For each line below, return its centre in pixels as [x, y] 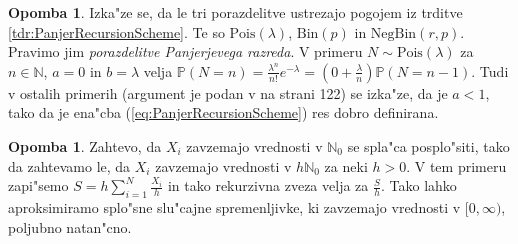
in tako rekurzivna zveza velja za [268, 185]
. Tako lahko [418, 185]
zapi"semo [38, 185]
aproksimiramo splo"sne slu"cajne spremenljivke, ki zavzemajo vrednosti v [234, 206]
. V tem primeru [456, 165]
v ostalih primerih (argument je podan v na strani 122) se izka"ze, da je [228, 92]
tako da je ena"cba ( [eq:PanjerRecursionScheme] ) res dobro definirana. [223, 112]
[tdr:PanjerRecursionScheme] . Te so [116, 31]
